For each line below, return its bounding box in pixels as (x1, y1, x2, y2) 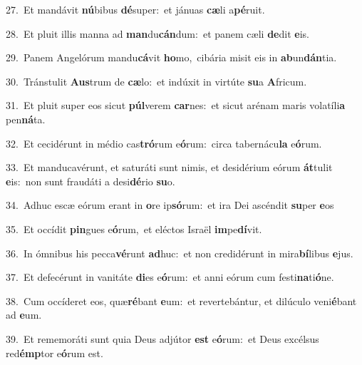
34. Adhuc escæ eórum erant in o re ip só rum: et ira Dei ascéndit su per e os (6, 197, 334, 212)
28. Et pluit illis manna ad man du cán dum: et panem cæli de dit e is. (6, 26, 309, 41)
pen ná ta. (6, 111, 46, 126)
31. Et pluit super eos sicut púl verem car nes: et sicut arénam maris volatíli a (6, 98, 346, 113)
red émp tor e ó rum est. (6, 345, 103, 360)
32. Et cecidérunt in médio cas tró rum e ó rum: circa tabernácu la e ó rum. (6, 135, 322, 150)
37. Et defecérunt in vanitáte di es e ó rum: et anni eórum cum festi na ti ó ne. (6, 269, 334, 284)
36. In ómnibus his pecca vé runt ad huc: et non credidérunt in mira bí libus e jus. (6, 245, 353, 260)
